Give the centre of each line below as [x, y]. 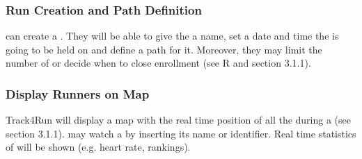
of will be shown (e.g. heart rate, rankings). [98, 147]
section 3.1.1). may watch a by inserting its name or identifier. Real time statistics [181, 133]
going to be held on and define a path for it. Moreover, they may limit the [164, 49]
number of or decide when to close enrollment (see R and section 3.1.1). [158, 63]
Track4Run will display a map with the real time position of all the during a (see [178, 120]
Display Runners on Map [78, 93]
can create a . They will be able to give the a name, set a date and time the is [172, 36]
